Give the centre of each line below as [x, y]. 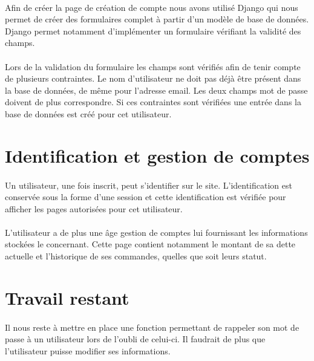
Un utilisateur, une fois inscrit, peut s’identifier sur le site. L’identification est [149, 185]
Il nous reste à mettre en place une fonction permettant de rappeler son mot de [152, 327]
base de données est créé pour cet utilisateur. [88, 113]
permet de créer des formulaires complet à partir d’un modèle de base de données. [157, 19]
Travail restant [67, 297]
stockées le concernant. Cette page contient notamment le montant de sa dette [150, 244]
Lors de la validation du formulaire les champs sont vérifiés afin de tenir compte [153, 66]
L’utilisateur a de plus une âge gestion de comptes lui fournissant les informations [156, 232]
